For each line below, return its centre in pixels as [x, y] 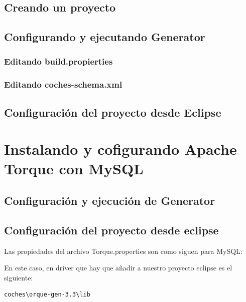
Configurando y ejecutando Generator [105, 37]
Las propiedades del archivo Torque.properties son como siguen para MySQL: [123, 251]
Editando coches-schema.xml [63, 84]
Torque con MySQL [74, 169]
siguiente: [19, 277]
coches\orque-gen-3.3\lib [47, 295]
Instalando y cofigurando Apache [120, 149]
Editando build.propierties [58, 61]
